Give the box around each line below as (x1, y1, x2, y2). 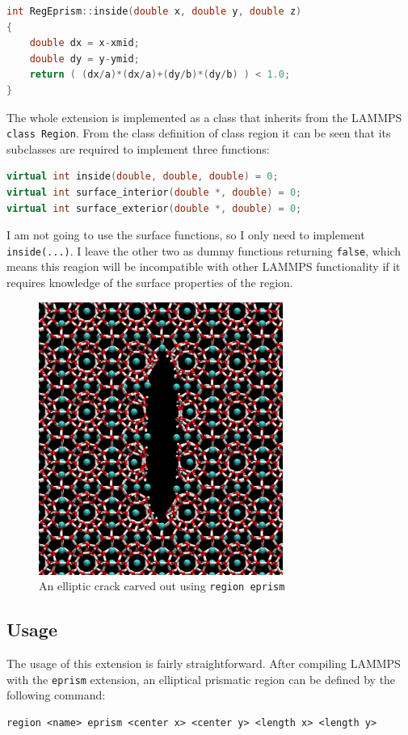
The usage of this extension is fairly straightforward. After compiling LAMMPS (6, 654, 401, 671)
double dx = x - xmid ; (29, 37, 140, 49)
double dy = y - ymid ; (29, 53, 140, 65)
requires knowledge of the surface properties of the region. (6, 274, 293, 291)
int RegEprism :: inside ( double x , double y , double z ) (6, 6, 302, 17)
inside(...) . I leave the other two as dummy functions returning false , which (6, 242, 402, 259)
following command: (6, 686, 106, 703)
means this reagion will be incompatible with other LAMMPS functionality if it (6, 258, 401, 275)
